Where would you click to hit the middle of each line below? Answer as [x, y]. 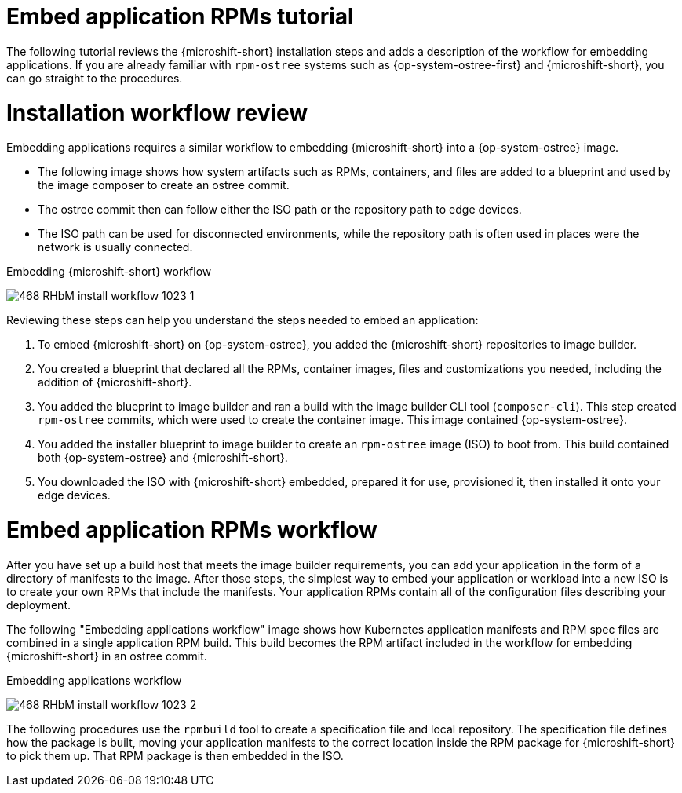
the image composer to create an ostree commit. [164, 185]
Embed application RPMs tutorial [180, 16]
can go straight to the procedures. [95, 78]
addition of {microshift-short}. [115, 382]
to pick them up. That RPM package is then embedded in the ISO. [175, 755]
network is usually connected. [115, 247]
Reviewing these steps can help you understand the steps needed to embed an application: [243, 320]
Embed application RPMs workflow [192, 530]
